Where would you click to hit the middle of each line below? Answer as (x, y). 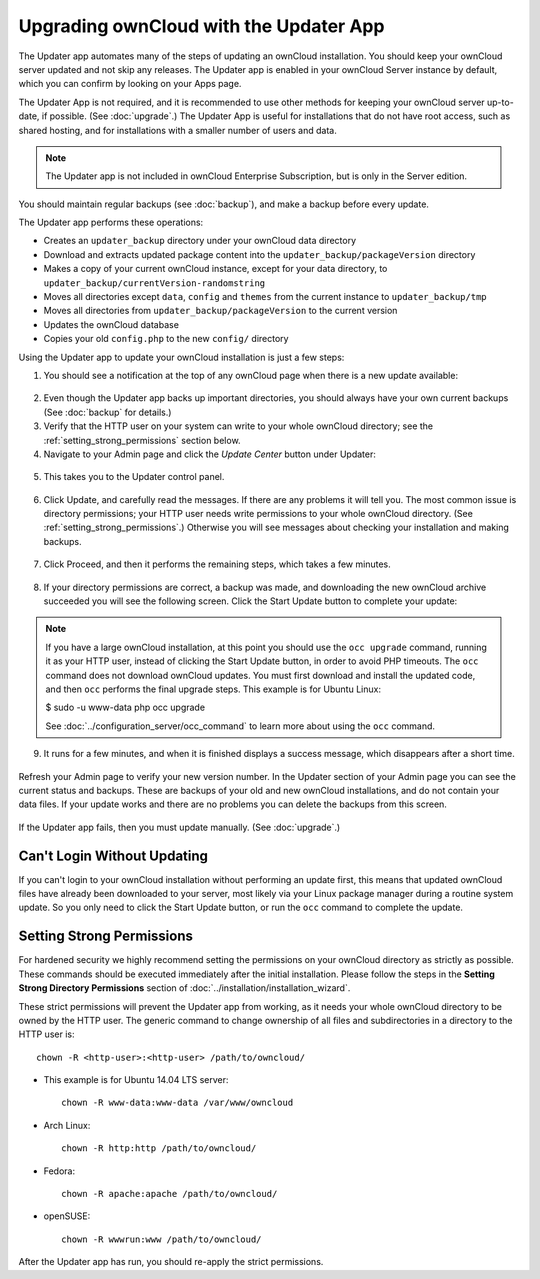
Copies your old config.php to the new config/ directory (166, 339)
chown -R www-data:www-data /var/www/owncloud (177, 1103)
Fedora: (59, 1171)
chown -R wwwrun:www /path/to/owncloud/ (161, 1239)
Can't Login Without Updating (113, 855)
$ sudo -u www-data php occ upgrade (125, 707)
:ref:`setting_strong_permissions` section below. (142, 440)
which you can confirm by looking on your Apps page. (130, 84)
